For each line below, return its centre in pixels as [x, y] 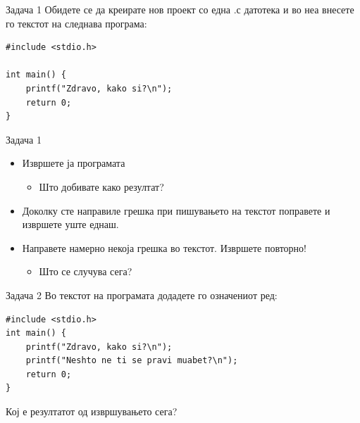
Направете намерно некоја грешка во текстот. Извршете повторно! [164, 247]
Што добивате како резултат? [101, 186]
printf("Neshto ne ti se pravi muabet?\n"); [132, 361]
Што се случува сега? [86, 271]
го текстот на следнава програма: [76, 23]
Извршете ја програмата [74, 163]
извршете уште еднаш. [70, 224]
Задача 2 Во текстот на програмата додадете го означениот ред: [142, 295]
